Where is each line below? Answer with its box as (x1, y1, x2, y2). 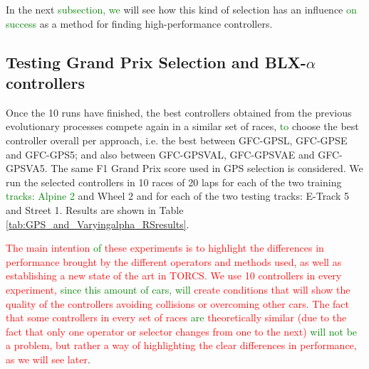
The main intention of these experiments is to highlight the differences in (6, 240, 324, 255)
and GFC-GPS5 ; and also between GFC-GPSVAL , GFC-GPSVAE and (6, 146, 315, 161)
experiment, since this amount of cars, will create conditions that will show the (6, 282, 350, 296)
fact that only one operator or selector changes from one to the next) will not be (6, 323, 358, 338)
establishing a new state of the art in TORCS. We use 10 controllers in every (6, 268, 342, 283)
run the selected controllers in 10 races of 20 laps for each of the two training (6, 174, 342, 189)
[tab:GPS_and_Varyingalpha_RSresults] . (6, 216, 189, 231)
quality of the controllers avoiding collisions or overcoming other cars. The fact (6, 296, 349, 311)
